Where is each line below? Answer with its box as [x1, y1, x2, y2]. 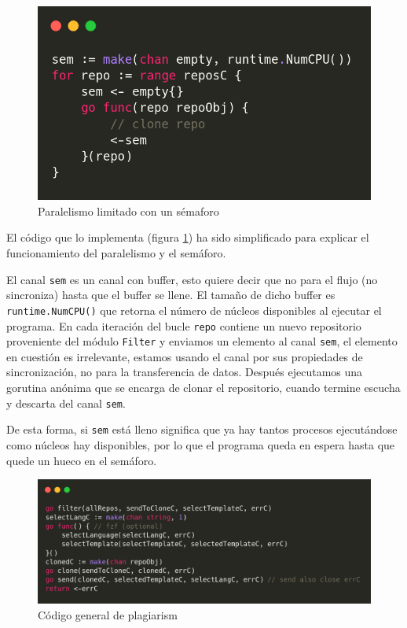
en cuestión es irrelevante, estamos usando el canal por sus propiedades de [6, 348, 363, 364]
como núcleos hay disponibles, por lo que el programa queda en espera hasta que [6, 436, 395, 453]
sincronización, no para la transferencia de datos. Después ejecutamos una [6, 364, 363, 380]
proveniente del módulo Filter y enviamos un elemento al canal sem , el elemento [6, 333, 398, 349]
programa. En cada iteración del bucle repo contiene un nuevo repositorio [6, 317, 361, 334]
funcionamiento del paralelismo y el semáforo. [6, 245, 226, 260]
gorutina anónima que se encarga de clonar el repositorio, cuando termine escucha [6, 379, 401, 395]
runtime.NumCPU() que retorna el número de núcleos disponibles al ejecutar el [6, 301, 382, 318]
